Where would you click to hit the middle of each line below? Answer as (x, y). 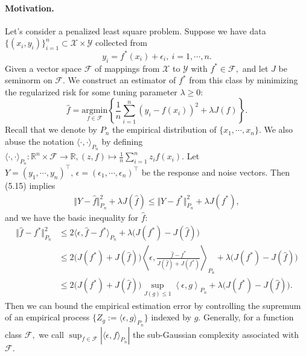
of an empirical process (47, 317)
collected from (122, 43)
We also (278, 129)
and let (255, 68)
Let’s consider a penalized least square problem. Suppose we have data (135, 30)
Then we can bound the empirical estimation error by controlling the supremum (153, 305)
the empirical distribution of (164, 129)
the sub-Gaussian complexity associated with (216, 334)
